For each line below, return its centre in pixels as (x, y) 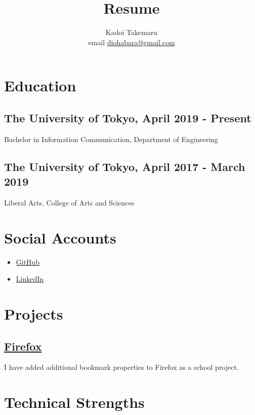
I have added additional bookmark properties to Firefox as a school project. (121, 367)
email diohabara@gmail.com (132, 42)
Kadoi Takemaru (132, 32)
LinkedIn (30, 279)
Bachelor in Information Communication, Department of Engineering (111, 139)
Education (40, 85)
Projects (34, 313)
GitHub (28, 262)
